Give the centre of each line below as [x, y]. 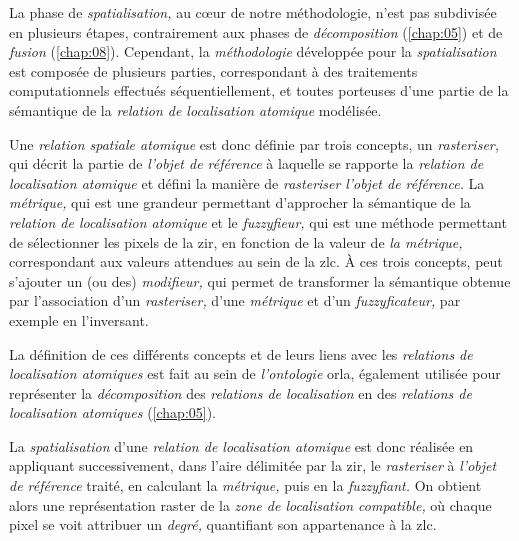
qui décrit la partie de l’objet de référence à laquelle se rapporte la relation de [246, 163]
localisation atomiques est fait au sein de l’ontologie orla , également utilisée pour [255, 373]
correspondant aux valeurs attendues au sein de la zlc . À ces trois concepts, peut [256, 261]
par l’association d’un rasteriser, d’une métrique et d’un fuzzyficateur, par [235, 300]
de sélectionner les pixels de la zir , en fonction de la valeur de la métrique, [236, 241]
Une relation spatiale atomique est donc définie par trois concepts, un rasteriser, [254, 143]
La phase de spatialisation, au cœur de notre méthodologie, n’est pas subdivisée [253, 12]
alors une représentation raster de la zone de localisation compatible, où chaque [250, 504]
